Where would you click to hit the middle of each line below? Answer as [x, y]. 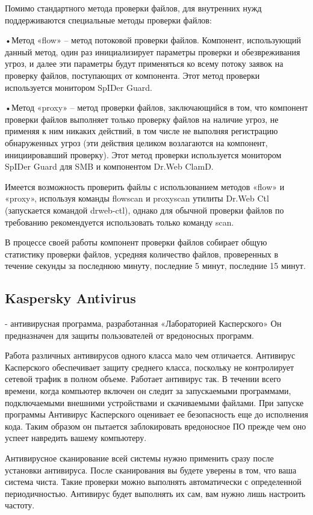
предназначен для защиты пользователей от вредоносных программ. [129, 335]
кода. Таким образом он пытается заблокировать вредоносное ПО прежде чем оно [156, 426]
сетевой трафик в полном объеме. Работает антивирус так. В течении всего [143, 379]
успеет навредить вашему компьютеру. [76, 438]
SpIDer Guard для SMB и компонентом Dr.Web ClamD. [109, 166]
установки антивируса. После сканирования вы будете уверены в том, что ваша [151, 470]
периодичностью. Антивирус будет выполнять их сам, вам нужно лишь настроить [155, 493]
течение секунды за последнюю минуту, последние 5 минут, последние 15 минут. [155, 266]
